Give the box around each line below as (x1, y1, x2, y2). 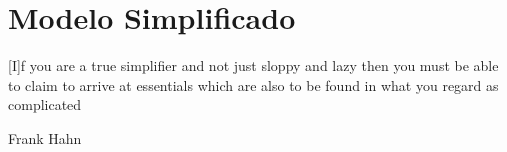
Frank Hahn (8, 127, 82, 148)
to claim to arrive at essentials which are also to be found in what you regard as (8, 74, 499, 95)
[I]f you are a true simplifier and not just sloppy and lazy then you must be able (8, 55, 499, 76)
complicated (8, 94, 82, 115)
